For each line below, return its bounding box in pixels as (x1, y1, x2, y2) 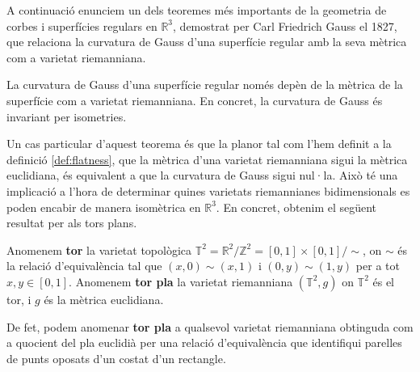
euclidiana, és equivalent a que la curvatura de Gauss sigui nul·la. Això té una (6, 167, 398, 184)
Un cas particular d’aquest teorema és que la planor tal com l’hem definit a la (6, 135, 392, 152)
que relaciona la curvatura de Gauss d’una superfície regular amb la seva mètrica (6, 33, 407, 50)
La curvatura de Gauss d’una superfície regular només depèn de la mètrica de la (6, 76, 403, 93)
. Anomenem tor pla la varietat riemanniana (69, 273, 293, 290)
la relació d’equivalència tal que (6, 257, 162, 274)
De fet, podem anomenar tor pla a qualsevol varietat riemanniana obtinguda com (6, 318, 414, 335)
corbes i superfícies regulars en (6, 17, 157, 34)
